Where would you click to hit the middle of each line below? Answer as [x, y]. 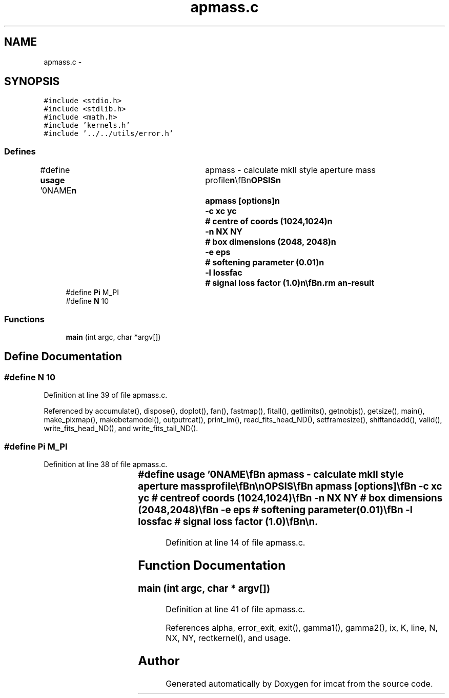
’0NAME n [58, 191]
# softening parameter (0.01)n [265, 263]
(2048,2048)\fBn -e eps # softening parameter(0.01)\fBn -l [275, 510]
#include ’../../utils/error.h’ [109, 134]
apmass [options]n [242, 201]
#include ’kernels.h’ [87, 125]
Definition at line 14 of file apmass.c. [236, 542]
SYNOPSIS [32, 82]
